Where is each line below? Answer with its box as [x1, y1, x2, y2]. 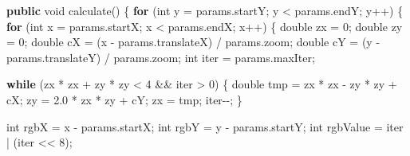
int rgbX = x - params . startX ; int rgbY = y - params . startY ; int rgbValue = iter [6, 118, 404, 135]
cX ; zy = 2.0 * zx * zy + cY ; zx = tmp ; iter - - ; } [6, 91, 242, 107]
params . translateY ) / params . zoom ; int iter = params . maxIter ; [6, 49, 315, 65]
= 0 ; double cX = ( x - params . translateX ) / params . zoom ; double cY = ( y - [6, 33, 380, 50]
